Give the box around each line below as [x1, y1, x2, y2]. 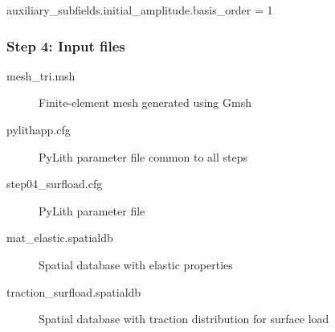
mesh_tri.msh [6, 67, 76, 84]
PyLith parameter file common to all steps [39, 148, 247, 165]
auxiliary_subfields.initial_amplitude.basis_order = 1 [6, 2, 273, 18]
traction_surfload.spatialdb [6, 283, 141, 300]
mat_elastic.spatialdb [6, 229, 113, 246]
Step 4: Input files [6, 35, 125, 55]
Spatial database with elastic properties [39, 256, 233, 273]
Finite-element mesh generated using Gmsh [39, 94, 251, 111]
